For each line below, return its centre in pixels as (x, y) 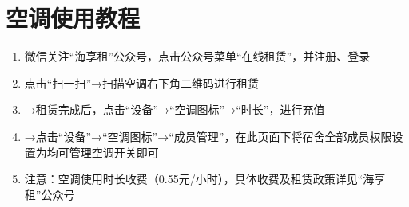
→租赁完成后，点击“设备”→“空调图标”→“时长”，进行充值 (175, 109)
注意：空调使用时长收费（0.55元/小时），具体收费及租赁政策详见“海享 (205, 179)
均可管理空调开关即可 (103, 152)
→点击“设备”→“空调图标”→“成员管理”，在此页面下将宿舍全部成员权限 (208, 136)
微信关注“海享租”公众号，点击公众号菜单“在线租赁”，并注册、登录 (197, 56)
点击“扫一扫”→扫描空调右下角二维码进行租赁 (142, 82)
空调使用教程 (73, 18)
